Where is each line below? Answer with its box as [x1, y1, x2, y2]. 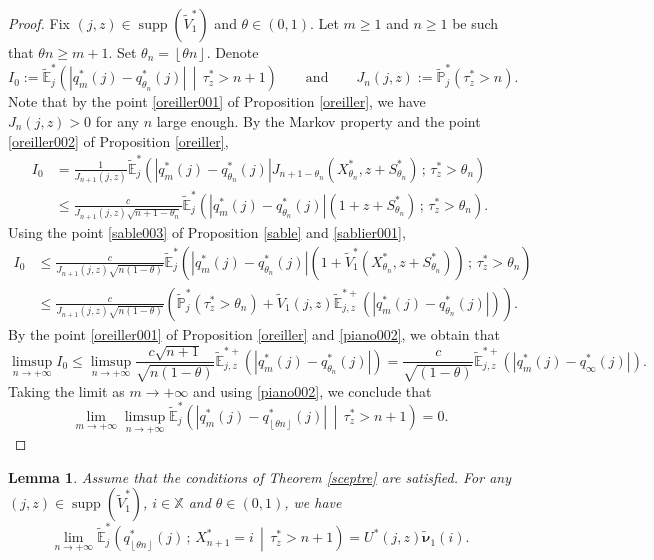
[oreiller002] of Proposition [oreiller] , [8, 130, 229, 151]
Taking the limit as [8, 380, 125, 401]
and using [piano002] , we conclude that [193, 380, 432, 401]
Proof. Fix [8, 13, 70, 33]
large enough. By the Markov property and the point [156, 110, 481, 131]
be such [452, 13, 499, 33]
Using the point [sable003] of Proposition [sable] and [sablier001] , [8, 222, 406, 243]
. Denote [206, 42, 259, 62]
